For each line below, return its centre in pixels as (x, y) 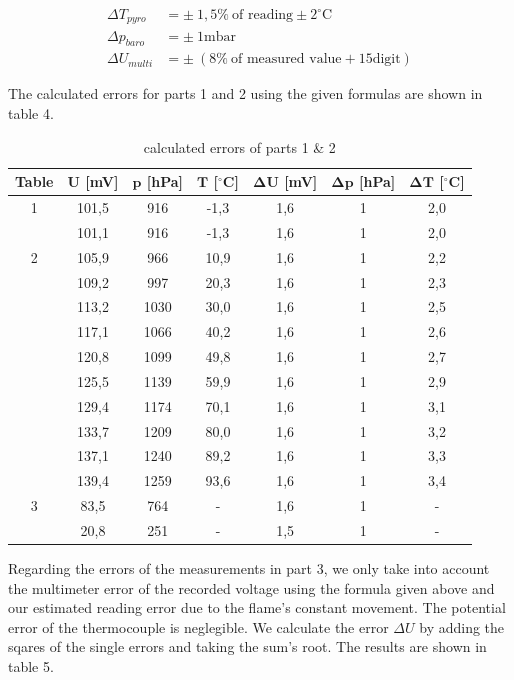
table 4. (31, 112)
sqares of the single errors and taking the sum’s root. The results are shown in (247, 646)
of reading (263, 15)
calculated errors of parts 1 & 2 (239, 146)
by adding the (462, 626)
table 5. (31, 666)
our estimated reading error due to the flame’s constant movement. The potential (257, 607)
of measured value (286, 59)
